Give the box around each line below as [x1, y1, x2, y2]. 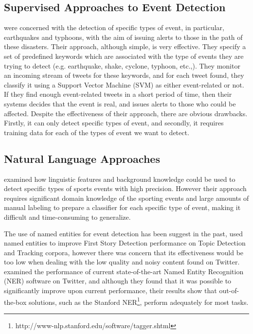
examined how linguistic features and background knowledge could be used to [4, 174, 235, 184]
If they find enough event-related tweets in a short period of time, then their [4, 89, 232, 99]
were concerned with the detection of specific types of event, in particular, [4, 22, 224, 33]
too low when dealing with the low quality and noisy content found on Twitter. [4, 257, 240, 267]
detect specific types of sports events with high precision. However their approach [4, 183, 247, 193]
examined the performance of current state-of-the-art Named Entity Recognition [4, 266, 244, 276]
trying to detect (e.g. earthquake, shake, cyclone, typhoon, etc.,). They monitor [4, 60, 240, 70]
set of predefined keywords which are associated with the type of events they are [4, 51, 244, 61]
